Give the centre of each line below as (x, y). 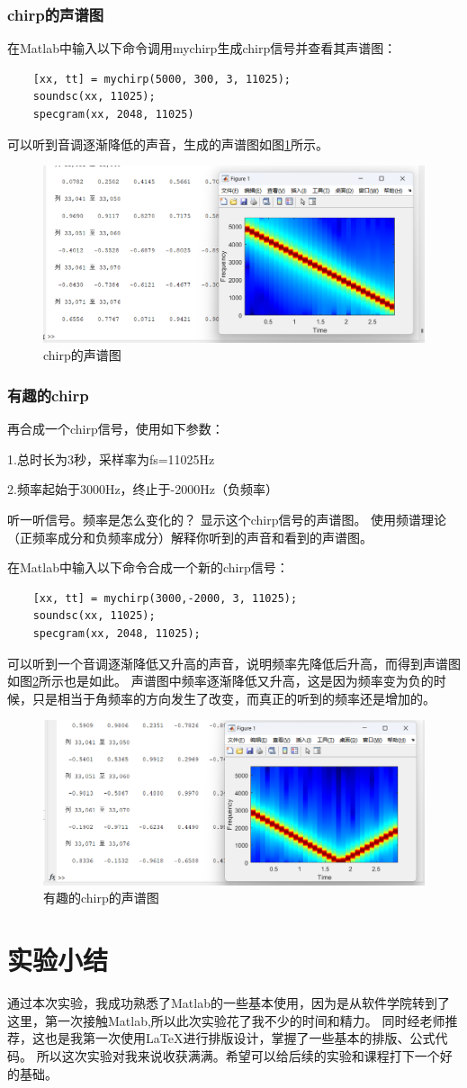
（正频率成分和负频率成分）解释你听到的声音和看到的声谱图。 (190, 537)
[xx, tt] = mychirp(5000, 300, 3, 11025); (162, 79)
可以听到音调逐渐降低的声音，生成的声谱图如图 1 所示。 (168, 144)
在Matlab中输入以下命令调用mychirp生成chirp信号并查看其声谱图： (202, 48)
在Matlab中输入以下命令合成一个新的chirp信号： (148, 567)
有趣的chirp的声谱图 (101, 898)
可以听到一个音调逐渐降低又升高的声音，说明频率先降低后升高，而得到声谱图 (234, 663)
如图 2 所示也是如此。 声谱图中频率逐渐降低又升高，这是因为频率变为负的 (220, 681)
